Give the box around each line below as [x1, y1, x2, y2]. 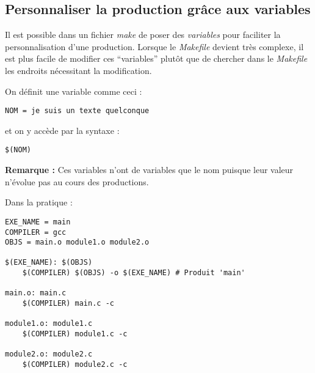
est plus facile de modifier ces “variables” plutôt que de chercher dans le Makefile [5, 52, 308, 65]
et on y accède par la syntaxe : [5, 124, 120, 136]
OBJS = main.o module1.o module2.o [5, 238, 150, 247]
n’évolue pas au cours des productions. [5, 175, 149, 188]
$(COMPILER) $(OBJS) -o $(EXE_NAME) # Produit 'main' [22, 268, 245, 278]
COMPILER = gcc [5, 227, 67, 237]
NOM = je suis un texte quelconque [5, 106, 150, 116]
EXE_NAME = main [5, 217, 71, 226]
